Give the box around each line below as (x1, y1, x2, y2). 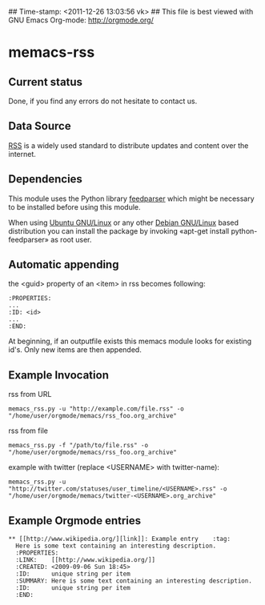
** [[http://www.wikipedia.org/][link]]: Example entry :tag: (8, 535, 231, 543)
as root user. (50, 234, 92, 244)
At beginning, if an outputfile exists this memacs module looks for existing (8, 336, 252, 347)
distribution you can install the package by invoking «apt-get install (8, 226, 230, 235)
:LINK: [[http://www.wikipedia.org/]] (15, 556, 156, 564)
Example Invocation (8, 368, 110, 382)
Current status (8, 75, 82, 89)
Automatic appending (8, 258, 119, 271)
